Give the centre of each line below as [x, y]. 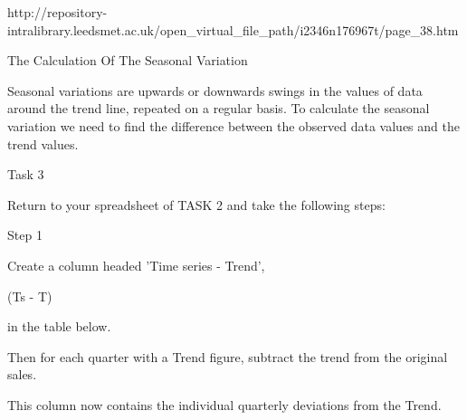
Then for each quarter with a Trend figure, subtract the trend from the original [228, 356]
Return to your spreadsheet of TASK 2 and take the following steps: [196, 204]
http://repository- [57, 12]
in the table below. [59, 326]
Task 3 [26, 174]
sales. [22, 374]
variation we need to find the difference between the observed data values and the [233, 125]
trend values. [43, 143]
